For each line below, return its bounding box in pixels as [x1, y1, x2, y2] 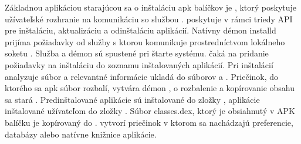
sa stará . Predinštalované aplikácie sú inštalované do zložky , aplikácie [5, 93, 260, 105]
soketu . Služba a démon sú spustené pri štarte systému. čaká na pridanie [5, 47, 269, 59]
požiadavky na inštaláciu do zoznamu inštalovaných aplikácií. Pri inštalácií [5, 58, 273, 71]
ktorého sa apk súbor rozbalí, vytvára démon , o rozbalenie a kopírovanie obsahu [5, 82, 295, 94]
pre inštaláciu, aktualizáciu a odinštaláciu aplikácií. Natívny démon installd [5, 24, 276, 36]
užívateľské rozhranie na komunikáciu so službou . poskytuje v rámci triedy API [5, 12, 293, 25]
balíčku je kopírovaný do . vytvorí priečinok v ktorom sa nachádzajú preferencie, [5, 116, 293, 128]
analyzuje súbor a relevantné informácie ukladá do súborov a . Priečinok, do [5, 70, 279, 82]
